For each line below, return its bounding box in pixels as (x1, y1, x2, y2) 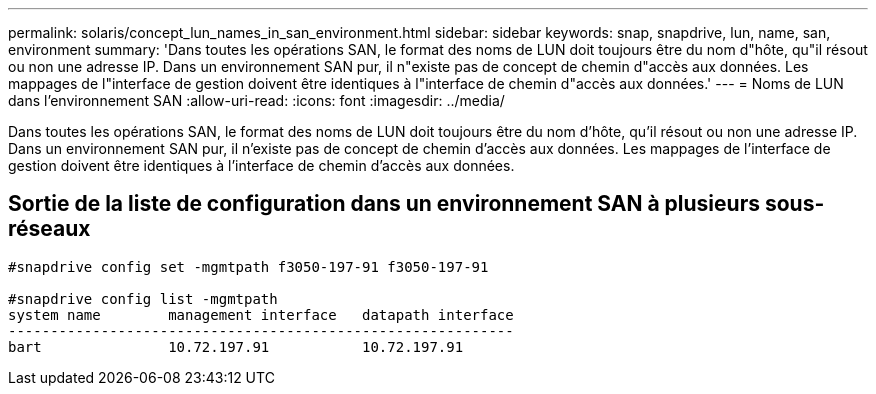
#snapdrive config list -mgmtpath (8, 290, 278, 307)
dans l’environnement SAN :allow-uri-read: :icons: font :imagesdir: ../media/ (8, 92, 505, 109)
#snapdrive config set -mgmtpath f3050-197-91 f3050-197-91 (8, 258, 489, 275)
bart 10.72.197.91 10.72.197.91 (8, 338, 464, 355)
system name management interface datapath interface (8, 306, 514, 323)
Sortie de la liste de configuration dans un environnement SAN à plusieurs (8, 191, 760, 217)
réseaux (8, 216, 91, 242)
